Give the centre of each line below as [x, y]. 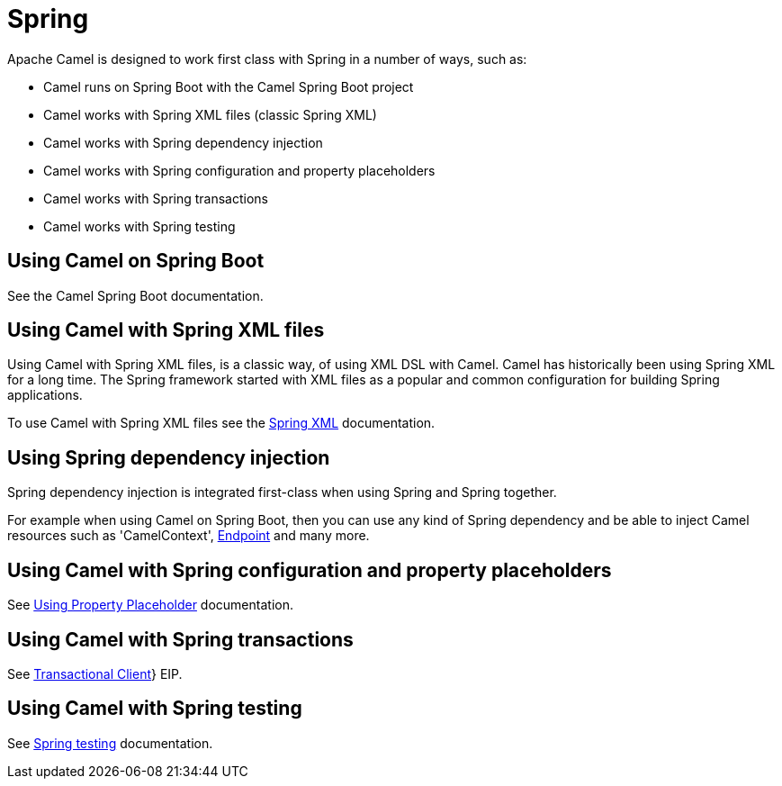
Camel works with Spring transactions [156, 198]
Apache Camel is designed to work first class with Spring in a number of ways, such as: [267, 59]
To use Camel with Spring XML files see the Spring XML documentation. [221, 423]
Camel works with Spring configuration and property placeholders [239, 170]
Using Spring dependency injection [169, 457]
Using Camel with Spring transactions [180, 639]
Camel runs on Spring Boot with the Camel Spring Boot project [229, 86]
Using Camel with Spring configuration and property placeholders [310, 570]
